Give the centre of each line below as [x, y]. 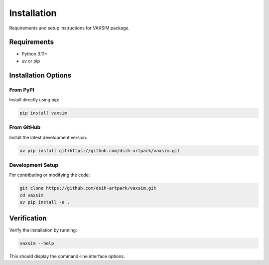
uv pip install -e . [45, 202]
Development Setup [34, 165]
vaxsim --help [37, 243]
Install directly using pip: [34, 100]
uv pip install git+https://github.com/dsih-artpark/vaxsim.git [100, 150]
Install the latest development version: [48, 137]
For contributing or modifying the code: [50, 175]
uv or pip [31, 61]
